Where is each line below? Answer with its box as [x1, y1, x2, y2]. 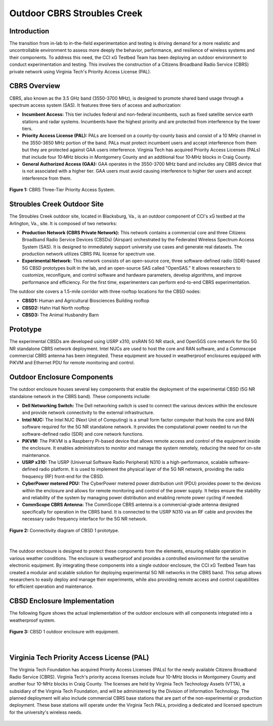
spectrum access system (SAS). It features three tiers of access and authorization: [9, 102, 181, 108]
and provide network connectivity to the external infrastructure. [22, 410, 154, 416]
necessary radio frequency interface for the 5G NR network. [22, 516, 148, 522]
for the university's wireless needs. [9, 709, 83, 715]
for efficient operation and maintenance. [9, 583, 94, 589]
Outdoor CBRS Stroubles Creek [9, 8, 143, 19]
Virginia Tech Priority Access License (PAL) [9, 653, 149, 662]
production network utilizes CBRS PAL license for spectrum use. [22, 251, 156, 257]
